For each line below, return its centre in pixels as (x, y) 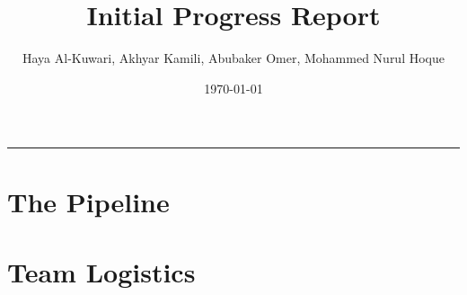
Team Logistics (101, 271)
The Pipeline (88, 201)
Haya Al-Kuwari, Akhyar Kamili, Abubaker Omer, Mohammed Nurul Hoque (233, 58)
